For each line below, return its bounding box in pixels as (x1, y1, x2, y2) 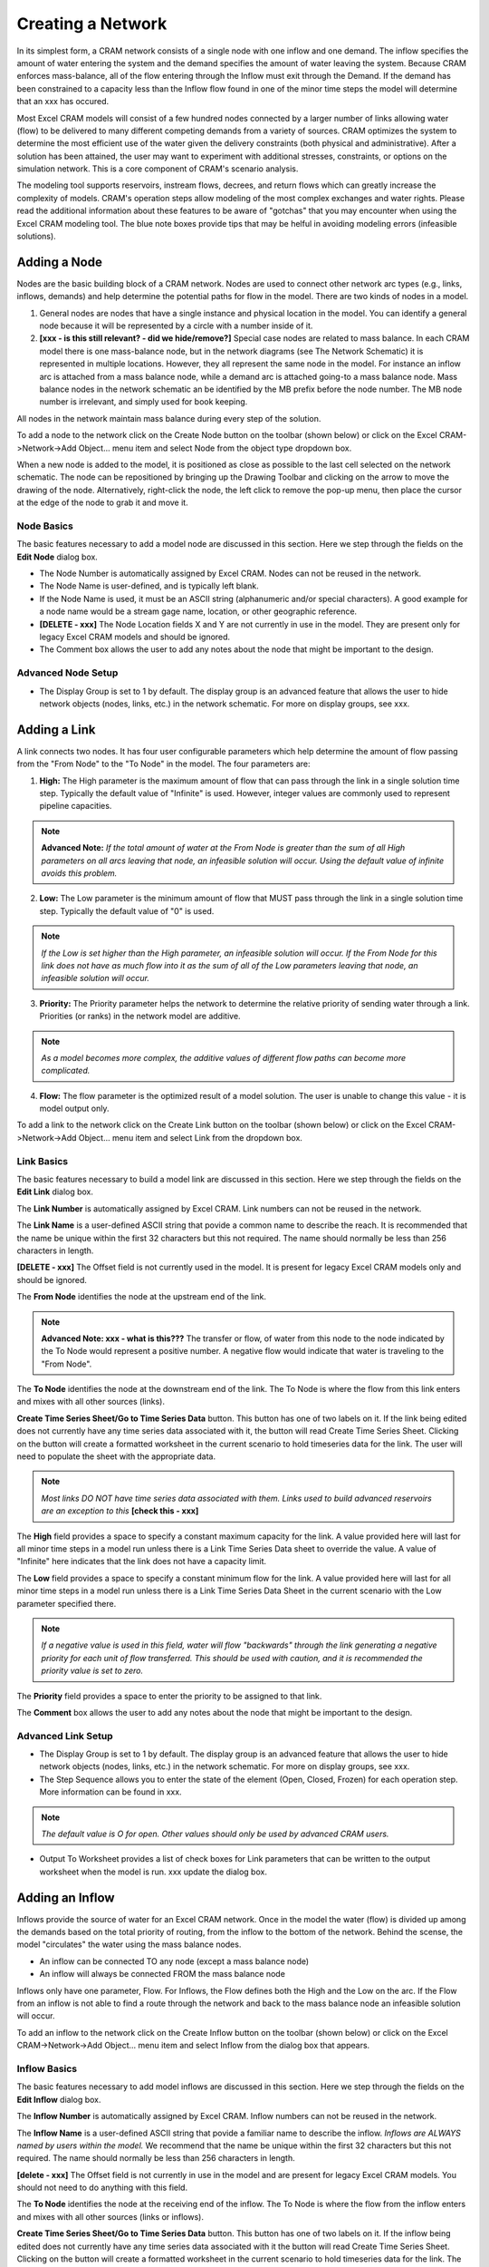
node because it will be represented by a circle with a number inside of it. (39, 320, 313, 331)
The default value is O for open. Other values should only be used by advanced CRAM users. (41, 1828, 389, 1839)
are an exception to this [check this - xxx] (41, 1505, 199, 1516)
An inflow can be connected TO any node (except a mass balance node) (39, 1955, 310, 1967)
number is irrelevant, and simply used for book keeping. (39, 396, 248, 407)
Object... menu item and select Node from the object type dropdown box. (78, 443, 352, 453)
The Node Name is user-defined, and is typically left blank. (39, 580, 260, 591)
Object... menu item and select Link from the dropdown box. (78, 1132, 303, 1143)
